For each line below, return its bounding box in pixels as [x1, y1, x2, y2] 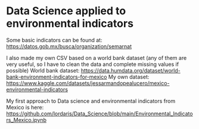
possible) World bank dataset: [6, 67, 80, 74]
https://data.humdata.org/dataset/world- [80, 67, 181, 74]
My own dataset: [108, 73, 150, 80]
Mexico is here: [6, 103, 44, 111]
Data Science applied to [6, 4, 126, 18]
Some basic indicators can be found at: [6, 36, 102, 43]
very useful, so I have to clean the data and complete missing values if [6, 61, 179, 68]
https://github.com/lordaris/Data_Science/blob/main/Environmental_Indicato [6, 110, 193, 117]
